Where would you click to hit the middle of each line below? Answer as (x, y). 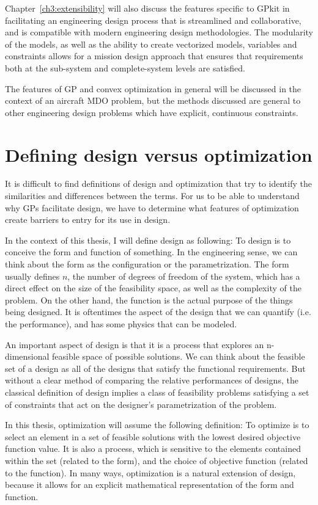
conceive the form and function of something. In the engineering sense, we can (151, 252)
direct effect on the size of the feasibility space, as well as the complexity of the (153, 288)
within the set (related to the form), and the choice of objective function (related (157, 460)
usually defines (32, 276)
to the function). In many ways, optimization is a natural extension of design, (150, 472)
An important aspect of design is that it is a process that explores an (135, 344)
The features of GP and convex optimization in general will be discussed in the (153, 88)
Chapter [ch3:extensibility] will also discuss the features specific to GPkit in (147, 8)
